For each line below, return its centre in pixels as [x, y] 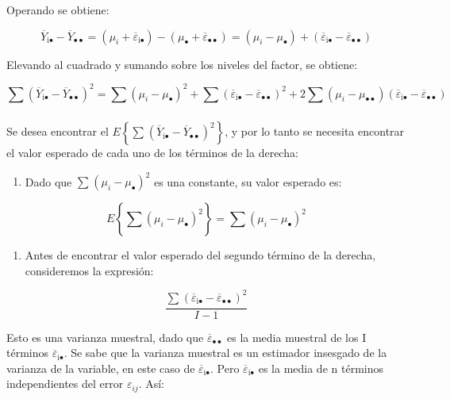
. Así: [151, 384]
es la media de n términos [321, 368]
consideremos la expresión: [89, 270]
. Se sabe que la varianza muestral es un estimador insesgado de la [225, 353]
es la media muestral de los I [296, 337]
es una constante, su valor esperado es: [248, 181]
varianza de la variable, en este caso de [101, 368]
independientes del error [65, 384]
